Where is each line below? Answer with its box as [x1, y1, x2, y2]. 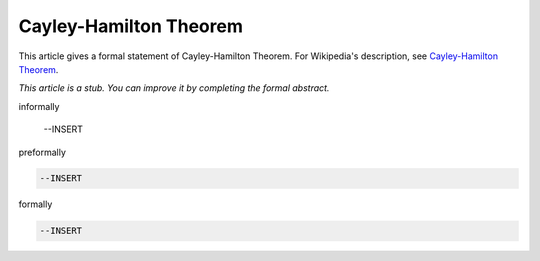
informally [18, 100, 60, 112]
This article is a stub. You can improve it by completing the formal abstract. [18, 82, 330, 94]
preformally [18, 146, 67, 158]
